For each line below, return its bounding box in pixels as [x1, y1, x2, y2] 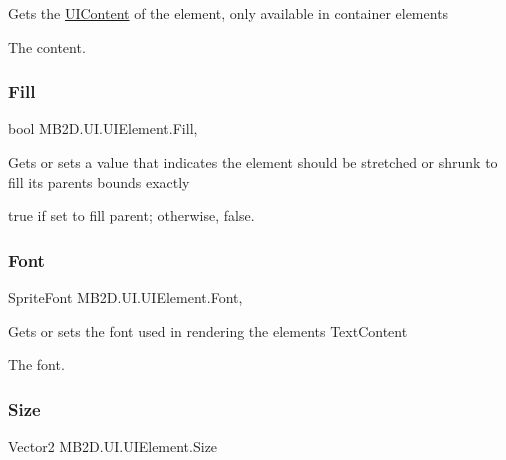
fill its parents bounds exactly [8, 171, 190, 192]
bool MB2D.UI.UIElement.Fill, [8, 118, 198, 139]
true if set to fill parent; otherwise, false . [8, 205, 255, 226]
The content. [8, 36, 86, 57]
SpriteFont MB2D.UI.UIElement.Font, [8, 287, 243, 307]
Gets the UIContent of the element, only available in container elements [8, 3, 449, 23]
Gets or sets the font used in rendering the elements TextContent [8, 320, 408, 341]
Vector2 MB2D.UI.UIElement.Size [8, 436, 218, 456]
